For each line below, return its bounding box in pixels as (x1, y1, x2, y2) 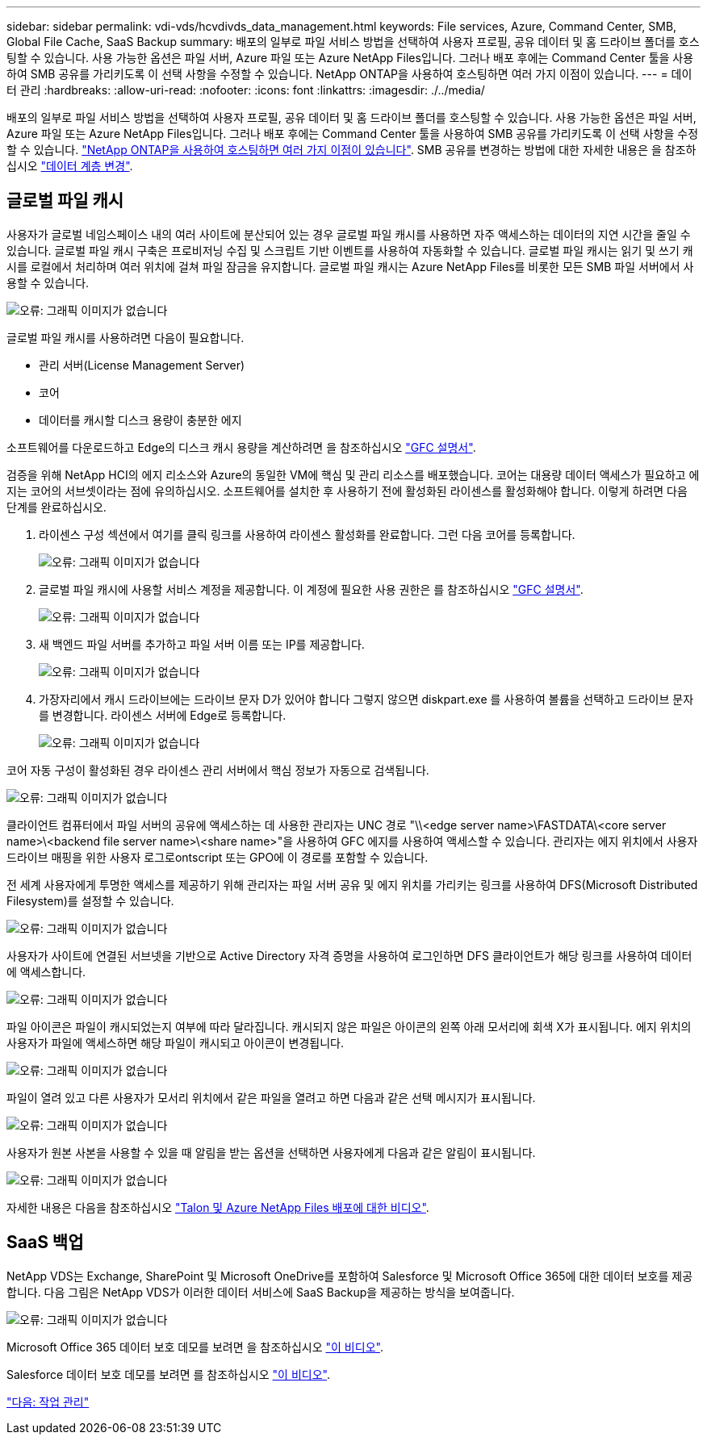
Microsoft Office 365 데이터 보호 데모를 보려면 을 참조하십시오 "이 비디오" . (6, 1339, 383, 1354)
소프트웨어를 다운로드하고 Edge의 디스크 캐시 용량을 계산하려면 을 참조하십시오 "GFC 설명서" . (6, 440, 476, 454)
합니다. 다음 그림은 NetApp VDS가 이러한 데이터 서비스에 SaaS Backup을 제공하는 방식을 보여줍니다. (6, 1284, 515, 1299)
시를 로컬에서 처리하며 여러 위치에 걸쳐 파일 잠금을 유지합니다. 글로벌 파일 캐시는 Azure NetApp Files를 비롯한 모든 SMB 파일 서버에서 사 (6, 259, 694, 274)
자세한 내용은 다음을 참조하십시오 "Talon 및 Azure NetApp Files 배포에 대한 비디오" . (6, 1200, 429, 1214)
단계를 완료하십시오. (6, 499, 107, 514)
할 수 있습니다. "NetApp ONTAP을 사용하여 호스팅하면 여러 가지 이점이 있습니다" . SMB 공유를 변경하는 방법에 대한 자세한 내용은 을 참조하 (6, 143, 697, 157)
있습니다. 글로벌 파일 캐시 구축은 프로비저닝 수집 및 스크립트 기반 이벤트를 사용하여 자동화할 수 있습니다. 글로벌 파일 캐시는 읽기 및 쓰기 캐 (6, 243, 693, 257)
